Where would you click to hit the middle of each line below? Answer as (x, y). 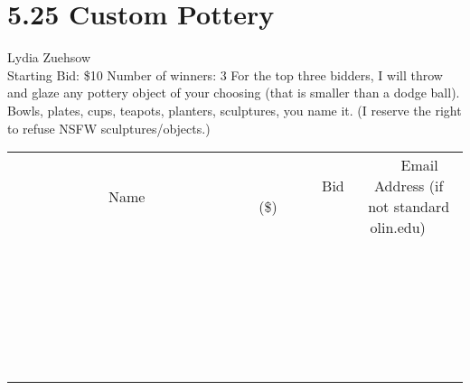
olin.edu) (398, 227)
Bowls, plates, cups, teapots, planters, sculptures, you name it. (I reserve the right (235, 110)
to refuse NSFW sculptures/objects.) (109, 128)
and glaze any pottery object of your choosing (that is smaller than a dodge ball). (234, 93)
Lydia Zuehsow (49, 57)
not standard (409, 207)
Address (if (409, 186)
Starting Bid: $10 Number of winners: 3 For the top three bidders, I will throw (225, 74)
